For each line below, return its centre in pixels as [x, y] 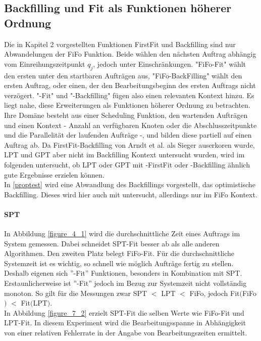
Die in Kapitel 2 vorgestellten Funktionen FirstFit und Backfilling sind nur [120, 44]
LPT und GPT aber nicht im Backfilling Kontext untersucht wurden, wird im [124, 155]
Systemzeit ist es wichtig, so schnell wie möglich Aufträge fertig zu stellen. [119, 263]
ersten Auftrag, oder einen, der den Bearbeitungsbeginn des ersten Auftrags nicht [130, 85]
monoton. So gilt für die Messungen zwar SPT [76, 293]
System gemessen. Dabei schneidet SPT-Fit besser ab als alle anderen [112, 243]
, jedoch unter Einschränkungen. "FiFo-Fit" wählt [170, 63]
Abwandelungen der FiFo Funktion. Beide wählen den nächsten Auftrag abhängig [130, 54]
